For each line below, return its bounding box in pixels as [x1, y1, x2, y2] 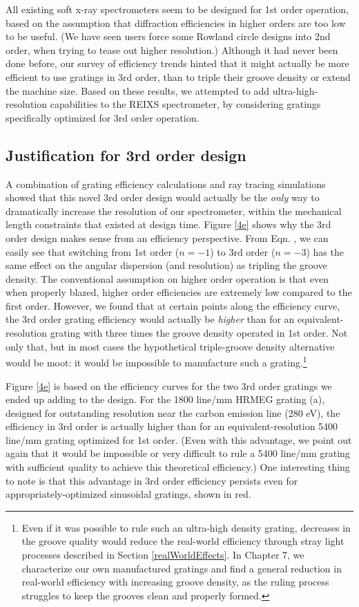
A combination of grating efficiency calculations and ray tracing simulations [6, 176, 326, 191]
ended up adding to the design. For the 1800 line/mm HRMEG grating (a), [6, 392, 325, 407]
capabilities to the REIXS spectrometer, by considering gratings [50, 97, 321, 111]
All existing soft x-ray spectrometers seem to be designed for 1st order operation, [6, 2, 349, 16]
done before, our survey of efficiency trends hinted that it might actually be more [6, 56, 349, 71]
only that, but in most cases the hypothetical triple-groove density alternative [6, 339, 335, 353]
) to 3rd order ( [210, 244, 275, 259]
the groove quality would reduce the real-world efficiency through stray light [21, 534, 345, 548]
